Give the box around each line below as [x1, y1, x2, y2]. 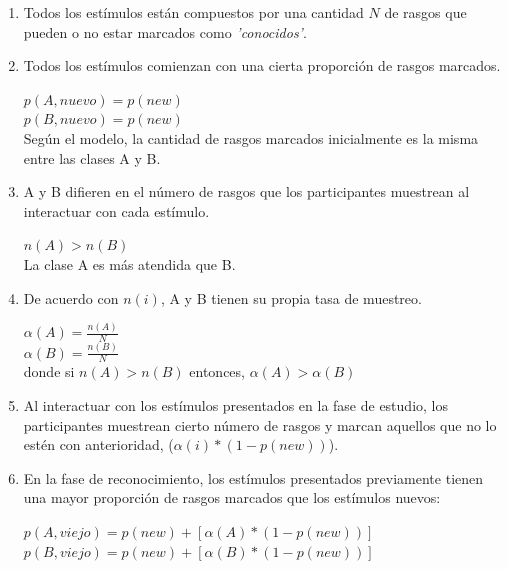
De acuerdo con [23, 287, 119, 308]
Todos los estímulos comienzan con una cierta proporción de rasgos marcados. [23, 55, 501, 76]
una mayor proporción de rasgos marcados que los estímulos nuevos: [23, 487, 441, 508]
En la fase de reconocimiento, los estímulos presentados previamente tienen [23, 467, 484, 488]
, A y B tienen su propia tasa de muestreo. [160, 287, 422, 308]
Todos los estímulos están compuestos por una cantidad [23, 2, 364, 22]
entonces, [189, 361, 245, 382]
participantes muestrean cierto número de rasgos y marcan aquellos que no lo [23, 414, 497, 435]
